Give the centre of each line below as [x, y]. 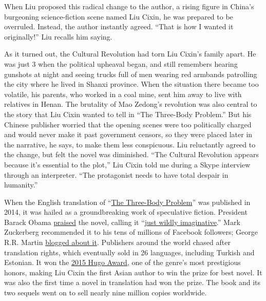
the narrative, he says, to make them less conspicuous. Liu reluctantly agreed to [130, 144]
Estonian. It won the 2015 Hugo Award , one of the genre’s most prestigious [122, 262]
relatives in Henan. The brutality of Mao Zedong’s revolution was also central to [131, 104]
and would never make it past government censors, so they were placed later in [128, 134]
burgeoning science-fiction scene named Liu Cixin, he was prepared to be [119, 16]
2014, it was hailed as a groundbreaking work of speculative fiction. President [126, 212]
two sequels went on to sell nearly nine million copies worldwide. [106, 293]
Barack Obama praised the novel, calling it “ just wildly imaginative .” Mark [122, 222]
